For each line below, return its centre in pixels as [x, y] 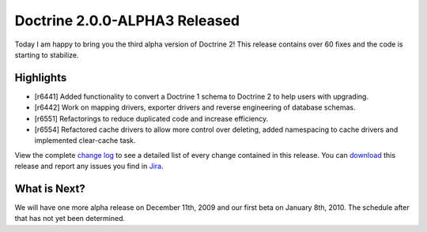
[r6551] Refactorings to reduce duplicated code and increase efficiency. [151, 118]
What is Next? [50, 189]
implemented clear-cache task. [85, 140]
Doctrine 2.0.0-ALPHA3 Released [127, 21]
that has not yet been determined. [70, 219]
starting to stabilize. [47, 54]
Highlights [41, 78]
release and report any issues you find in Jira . [89, 167]
